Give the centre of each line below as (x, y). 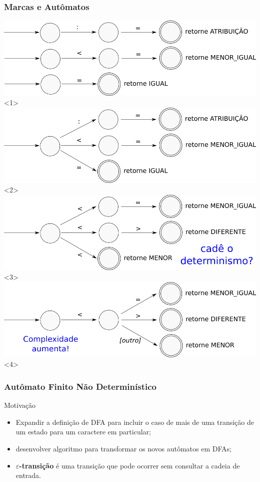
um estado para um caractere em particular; (83, 432)
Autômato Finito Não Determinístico (80, 386)
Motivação (20, 405)
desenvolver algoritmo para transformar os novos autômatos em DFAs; (123, 448)
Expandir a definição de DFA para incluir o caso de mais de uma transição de (135, 422)
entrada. (28, 475)
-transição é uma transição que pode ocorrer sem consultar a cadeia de (129, 465)
